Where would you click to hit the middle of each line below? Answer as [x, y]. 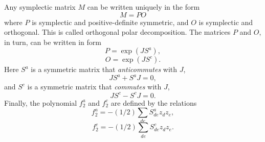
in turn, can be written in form [53, 42]
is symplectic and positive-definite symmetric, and [110, 22]
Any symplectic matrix [40, 7]
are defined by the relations [154, 102]
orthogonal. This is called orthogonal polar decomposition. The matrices [117, 32]
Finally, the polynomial [41, 102]
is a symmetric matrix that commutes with [94, 87]
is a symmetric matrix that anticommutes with [104, 69]
